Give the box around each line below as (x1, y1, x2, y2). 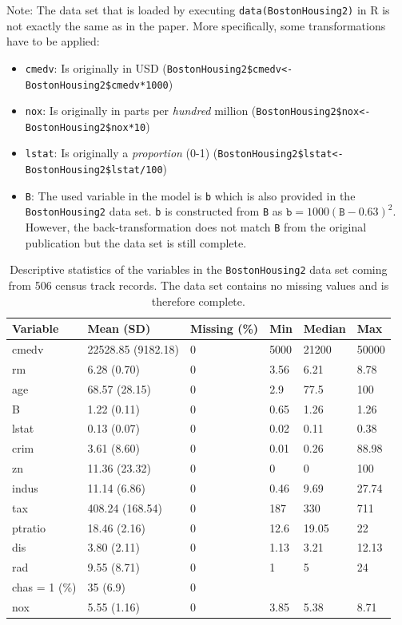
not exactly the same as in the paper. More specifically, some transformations (6, 17, 386, 34)
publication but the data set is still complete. (25, 234, 247, 251)
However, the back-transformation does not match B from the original (25, 219, 367, 235)
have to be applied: (6, 33, 100, 49)
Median (303, 320, 346, 337)
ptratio (12, 519, 46, 536)
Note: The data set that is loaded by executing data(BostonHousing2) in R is (6, 2, 390, 18)
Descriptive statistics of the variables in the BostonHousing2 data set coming (10, 261, 388, 278)
